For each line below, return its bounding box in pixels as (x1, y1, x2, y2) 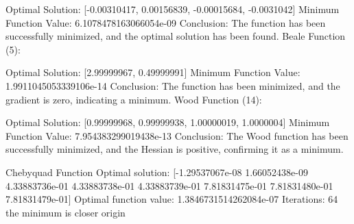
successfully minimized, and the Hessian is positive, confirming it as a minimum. (5, 142, 344, 156)
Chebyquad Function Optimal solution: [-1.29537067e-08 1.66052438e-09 (5, 164, 308, 179)
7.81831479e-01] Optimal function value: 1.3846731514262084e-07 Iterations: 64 (5, 192, 338, 206)
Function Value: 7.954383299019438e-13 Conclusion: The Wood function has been (5, 128, 349, 142)
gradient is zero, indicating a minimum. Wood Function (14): (5, 92, 262, 106)
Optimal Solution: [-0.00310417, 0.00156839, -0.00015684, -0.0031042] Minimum (5, 2, 340, 16)
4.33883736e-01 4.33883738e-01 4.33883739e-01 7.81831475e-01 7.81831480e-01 (5, 178, 333, 192)
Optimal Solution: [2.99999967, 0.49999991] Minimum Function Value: (5, 65, 300, 79)
